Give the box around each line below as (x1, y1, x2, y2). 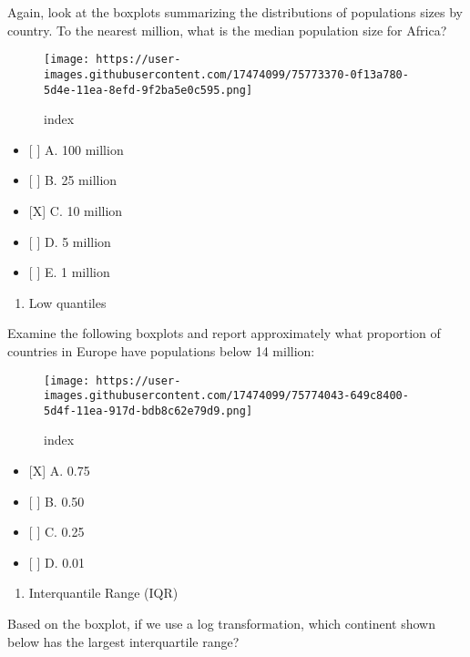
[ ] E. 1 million (28, 262, 110, 282)
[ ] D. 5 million (28, 231, 111, 251)
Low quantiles (28, 293, 107, 312)
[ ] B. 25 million (28, 170, 117, 190)
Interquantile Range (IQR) (28, 583, 179, 602)
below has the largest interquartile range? (7, 631, 240, 651)
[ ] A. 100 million (28, 139, 124, 159)
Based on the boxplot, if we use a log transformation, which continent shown (7, 614, 435, 633)
